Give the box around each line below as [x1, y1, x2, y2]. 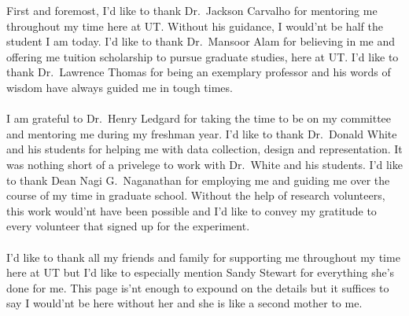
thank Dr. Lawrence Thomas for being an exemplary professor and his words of [6, 64, 391, 80]
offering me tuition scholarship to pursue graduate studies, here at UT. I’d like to [6, 48, 399, 64]
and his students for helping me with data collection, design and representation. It [6, 141, 403, 157]
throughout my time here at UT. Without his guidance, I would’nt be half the [6, 17, 383, 34]
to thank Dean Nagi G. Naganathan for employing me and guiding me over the [6, 171, 390, 188]
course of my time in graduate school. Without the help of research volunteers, [6, 187, 385, 204]
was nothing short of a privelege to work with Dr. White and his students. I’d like [6, 156, 403, 172]
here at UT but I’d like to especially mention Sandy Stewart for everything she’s [6, 264, 395, 281]
